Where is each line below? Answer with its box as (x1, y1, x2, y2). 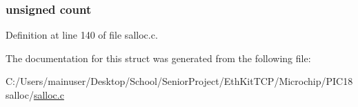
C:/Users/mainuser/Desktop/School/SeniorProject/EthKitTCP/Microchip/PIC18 (6, 74, 353, 88)
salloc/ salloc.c (6, 88, 64, 101)
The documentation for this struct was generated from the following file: (6, 50, 311, 65)
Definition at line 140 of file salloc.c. (6, 28, 158, 42)
